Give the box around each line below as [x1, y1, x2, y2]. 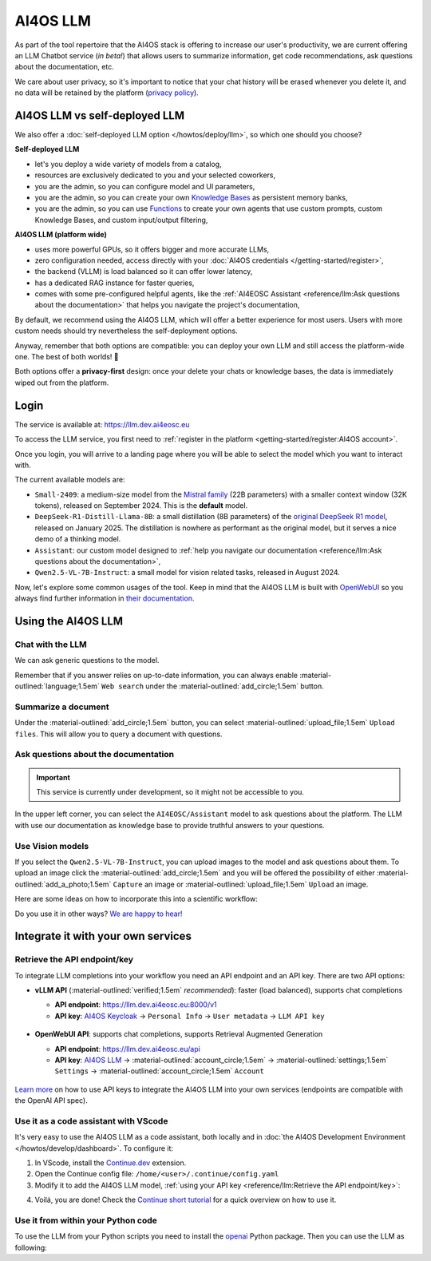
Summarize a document [14, 701, 109, 712]
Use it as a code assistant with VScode [14, 1115, 168, 1126]
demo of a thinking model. [34, 534, 121, 544]
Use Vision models [14, 840, 89, 851]
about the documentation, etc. [14, 62, 115, 72]
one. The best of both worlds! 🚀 [14, 352, 119, 362]
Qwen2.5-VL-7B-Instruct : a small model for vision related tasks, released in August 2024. [34, 568, 341, 577]
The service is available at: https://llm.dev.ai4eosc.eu [14, 419, 191, 429]
